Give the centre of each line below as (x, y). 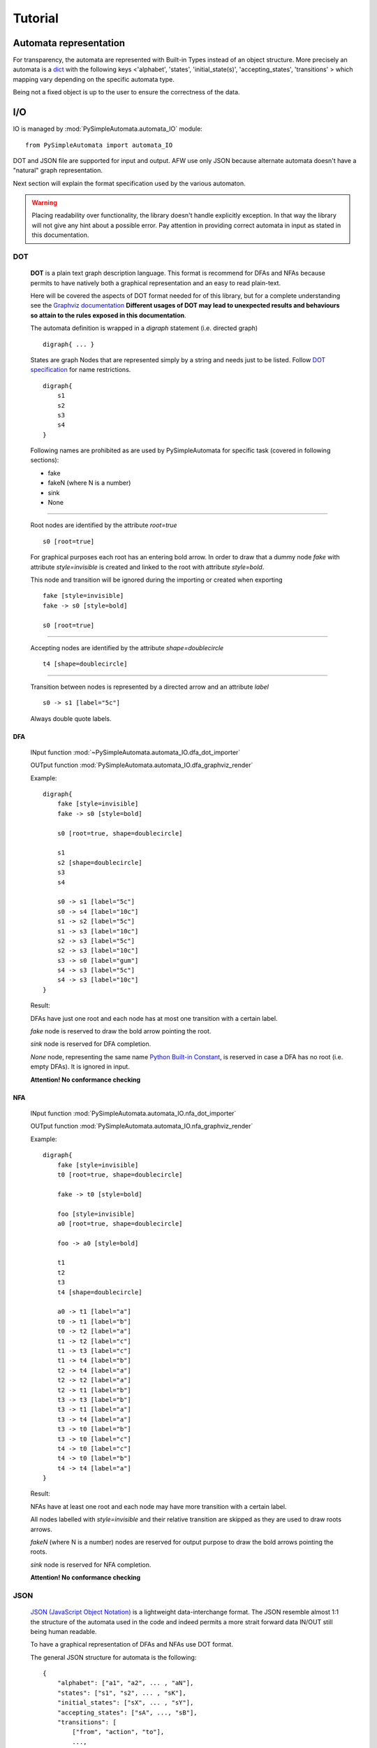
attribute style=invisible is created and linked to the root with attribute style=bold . (147, 567)
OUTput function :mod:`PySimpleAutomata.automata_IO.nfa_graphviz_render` (142, 1126)
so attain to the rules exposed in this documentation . (108, 315)
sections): (45, 460)
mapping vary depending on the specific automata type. (94, 79)
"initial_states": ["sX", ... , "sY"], (125, 1703)
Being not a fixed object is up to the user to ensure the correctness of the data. (126, 92)
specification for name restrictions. (81, 370)
